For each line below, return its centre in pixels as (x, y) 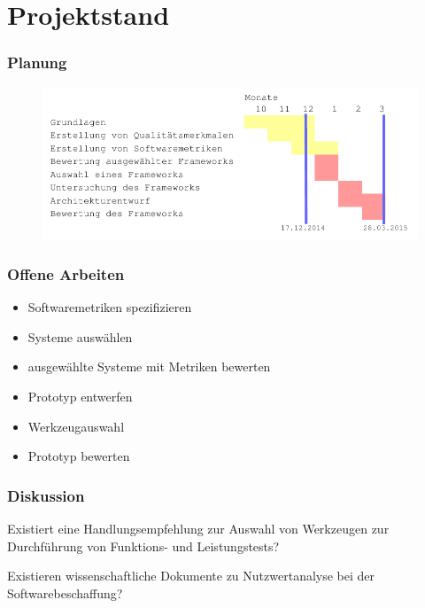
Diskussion (46, 495)
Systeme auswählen (80, 336)
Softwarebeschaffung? (65, 592)
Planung (37, 62)
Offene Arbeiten (66, 273)
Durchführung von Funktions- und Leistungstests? (143, 546)
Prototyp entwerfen (80, 396)
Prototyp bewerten (79, 456)
